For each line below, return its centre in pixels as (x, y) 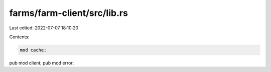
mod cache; (33, 50)
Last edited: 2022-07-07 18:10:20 (44, 28)
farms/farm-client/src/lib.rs (69, 13)
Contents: (19, 37)
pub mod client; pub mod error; (42, 63)
